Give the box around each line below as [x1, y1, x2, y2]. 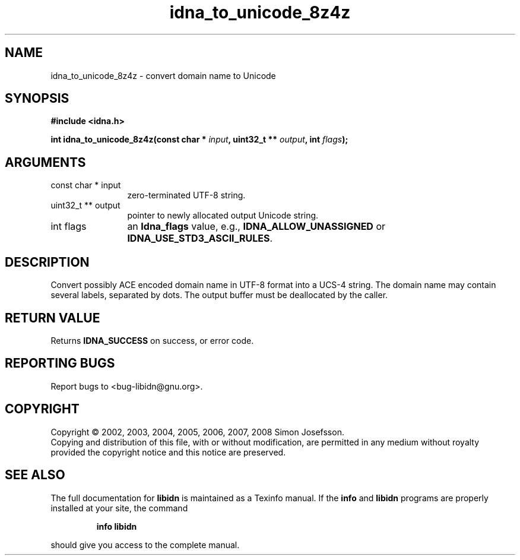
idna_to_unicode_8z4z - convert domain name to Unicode [50, 70, 276, 81]
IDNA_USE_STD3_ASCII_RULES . [127, 232, 273, 245]
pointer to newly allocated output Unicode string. [127, 210, 319, 221]
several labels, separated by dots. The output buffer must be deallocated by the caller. [50, 290, 388, 300]
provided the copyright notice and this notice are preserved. [50, 447, 286, 457]
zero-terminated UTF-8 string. [127, 190, 246, 201]
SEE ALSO [5, 467, 65, 483]
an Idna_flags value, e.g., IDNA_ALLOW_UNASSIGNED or [127, 220, 386, 233]
